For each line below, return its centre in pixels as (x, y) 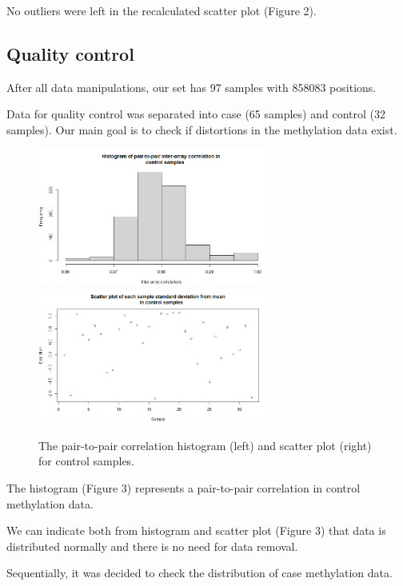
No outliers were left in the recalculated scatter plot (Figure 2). (162, 10)
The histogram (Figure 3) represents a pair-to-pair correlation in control (184, 487)
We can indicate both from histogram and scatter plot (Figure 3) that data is (196, 530)
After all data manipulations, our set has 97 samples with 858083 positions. (192, 87)
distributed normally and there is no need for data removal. (152, 546)
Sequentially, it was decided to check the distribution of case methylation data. (200, 573)
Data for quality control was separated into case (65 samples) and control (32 (196, 114)
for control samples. (87, 461)
